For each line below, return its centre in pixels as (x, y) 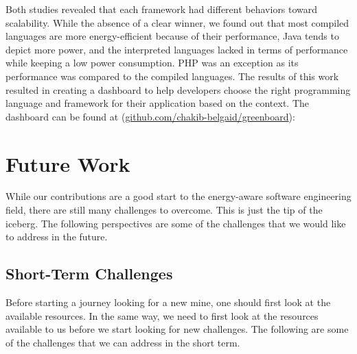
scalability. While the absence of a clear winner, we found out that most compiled (177, 22)
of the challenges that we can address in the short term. (123, 342)
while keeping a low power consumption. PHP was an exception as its (152, 63)
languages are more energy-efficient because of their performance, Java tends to (172, 36)
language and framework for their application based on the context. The (158, 103)
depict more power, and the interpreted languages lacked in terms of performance (177, 49)
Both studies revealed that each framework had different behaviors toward (162, 9)
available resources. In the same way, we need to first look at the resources (162, 315)
